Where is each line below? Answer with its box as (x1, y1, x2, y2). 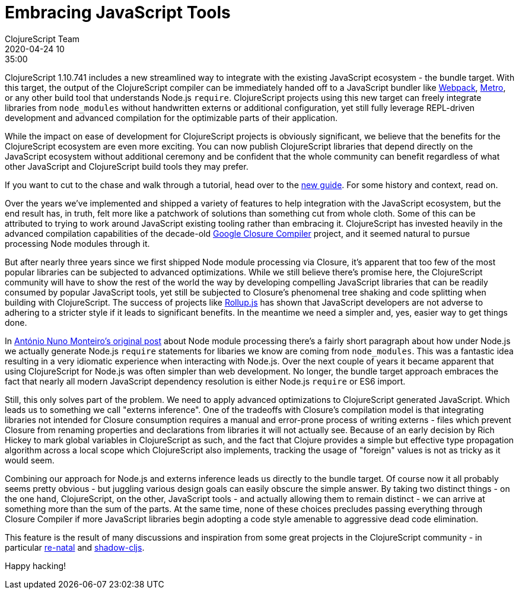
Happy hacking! (5, 560, 66, 571)
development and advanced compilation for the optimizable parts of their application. (5, 112, 337, 123)
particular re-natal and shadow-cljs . (5, 542, 145, 552)
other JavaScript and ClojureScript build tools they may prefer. (5, 161, 249, 171)
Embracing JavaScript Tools (5, 2, 231, 23)
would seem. (5, 455, 55, 465)
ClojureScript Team (5, 33, 80, 44)
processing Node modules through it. (5, 238, 150, 249)
